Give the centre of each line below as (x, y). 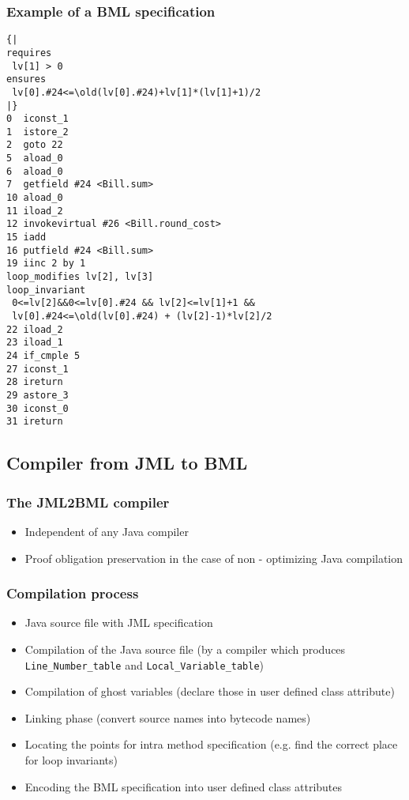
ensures (26, 79)
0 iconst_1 (38, 119)
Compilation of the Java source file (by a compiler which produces (185, 649)
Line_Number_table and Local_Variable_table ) (144, 664)
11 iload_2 (35, 211)
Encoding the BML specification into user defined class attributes (184, 786)
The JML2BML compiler (88, 502)
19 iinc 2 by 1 (46, 264)
